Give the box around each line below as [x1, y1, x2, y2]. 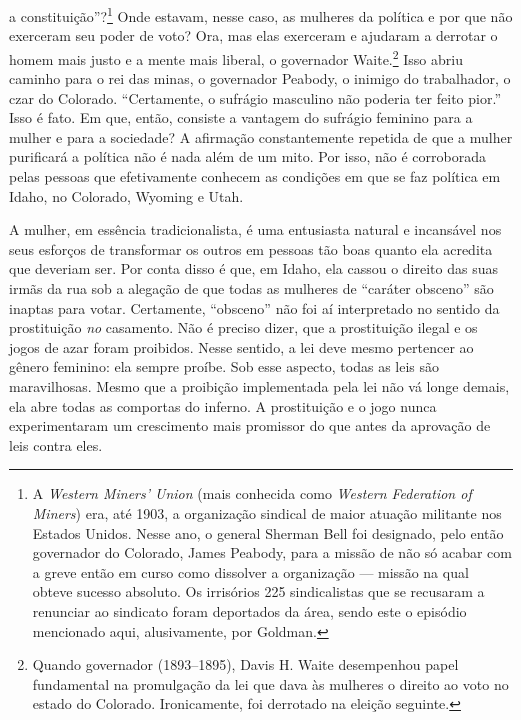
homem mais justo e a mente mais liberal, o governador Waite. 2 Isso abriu [9, 45, 463, 69]
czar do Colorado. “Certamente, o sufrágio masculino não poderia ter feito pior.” [9, 87, 501, 108]
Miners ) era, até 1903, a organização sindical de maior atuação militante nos [32, 502, 502, 523]
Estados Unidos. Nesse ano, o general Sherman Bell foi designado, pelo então [32, 522, 504, 543]
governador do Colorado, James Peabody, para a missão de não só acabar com [32, 542, 513, 563]
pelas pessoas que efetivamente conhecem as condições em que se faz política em [9, 166, 501, 187]
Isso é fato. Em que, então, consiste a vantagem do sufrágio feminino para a [9, 107, 473, 128]
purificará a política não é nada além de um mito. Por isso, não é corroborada [9, 146, 486, 167]
